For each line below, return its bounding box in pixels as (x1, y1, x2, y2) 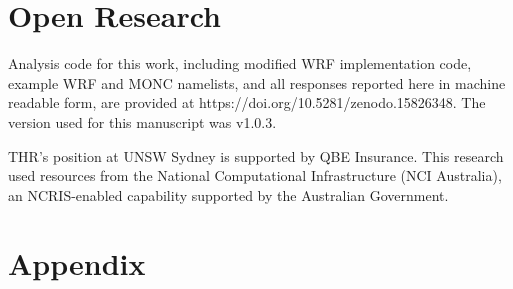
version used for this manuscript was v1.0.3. (8, 111, 277, 132)
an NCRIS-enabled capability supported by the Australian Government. (8, 184, 449, 205)
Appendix (8, 243, 146, 284)
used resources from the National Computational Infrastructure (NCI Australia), (8, 165, 502, 186)
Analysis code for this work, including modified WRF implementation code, (8, 53, 472, 74)
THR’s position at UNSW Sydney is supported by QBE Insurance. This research (8, 145, 504, 166)
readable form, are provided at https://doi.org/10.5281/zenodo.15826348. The (8, 92, 486, 113)
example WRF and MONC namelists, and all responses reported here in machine (8, 72, 506, 93)
